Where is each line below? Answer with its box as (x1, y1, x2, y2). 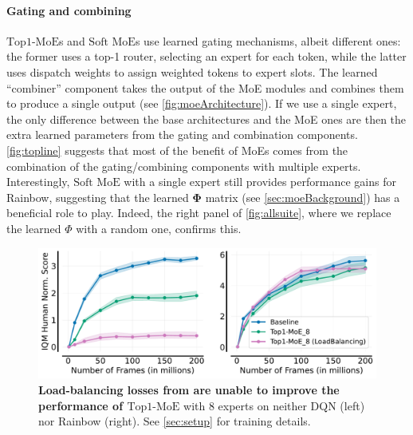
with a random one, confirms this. (76, 219, 242, 236)
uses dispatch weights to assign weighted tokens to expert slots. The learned (6, 63, 378, 80)
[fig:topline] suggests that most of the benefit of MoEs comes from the (6, 141, 348, 158)
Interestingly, (6, 173, 70, 190)
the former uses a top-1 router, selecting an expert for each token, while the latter (6, 48, 407, 65)
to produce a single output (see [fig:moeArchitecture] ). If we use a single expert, (6, 95, 397, 112)
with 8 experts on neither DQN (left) (183, 397, 365, 413)
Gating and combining (6, 2, 132, 18)
